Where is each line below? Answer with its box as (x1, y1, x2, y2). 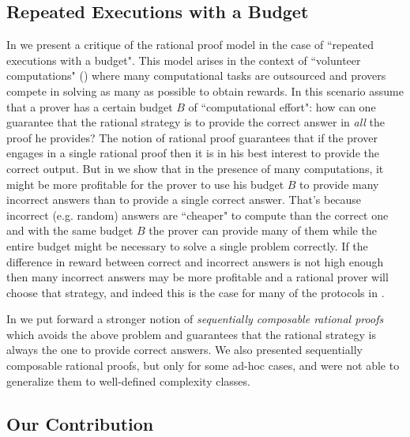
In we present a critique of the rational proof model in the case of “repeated (6, 36, 374, 53)
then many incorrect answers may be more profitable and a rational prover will (6, 269, 389, 285)
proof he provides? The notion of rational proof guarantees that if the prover (6, 129, 378, 145)
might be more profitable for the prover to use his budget (6, 175, 284, 192)
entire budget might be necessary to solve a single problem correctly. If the (6, 237, 368, 254)
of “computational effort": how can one (188, 98, 376, 115)
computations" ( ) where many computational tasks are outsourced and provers (6, 67, 386, 84)
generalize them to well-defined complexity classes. (6, 372, 250, 389)
